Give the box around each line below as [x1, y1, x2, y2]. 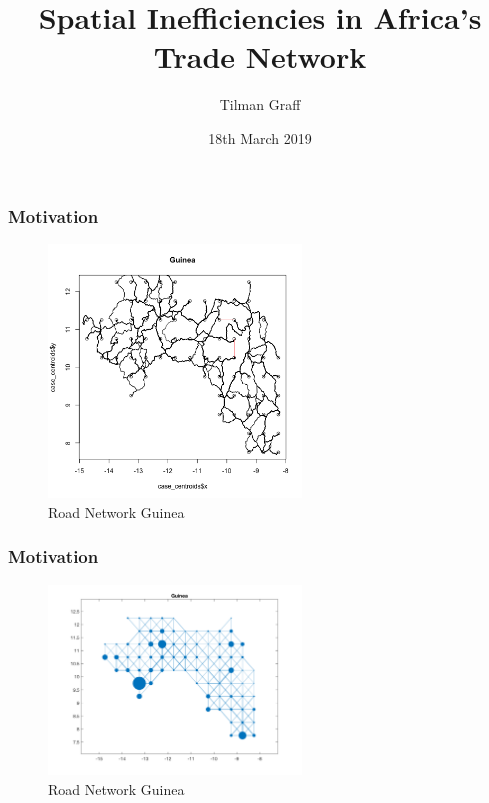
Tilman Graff [219, 94, 301, 115]
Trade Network [153, 36, 367, 77]
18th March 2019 [208, 127, 312, 148]
